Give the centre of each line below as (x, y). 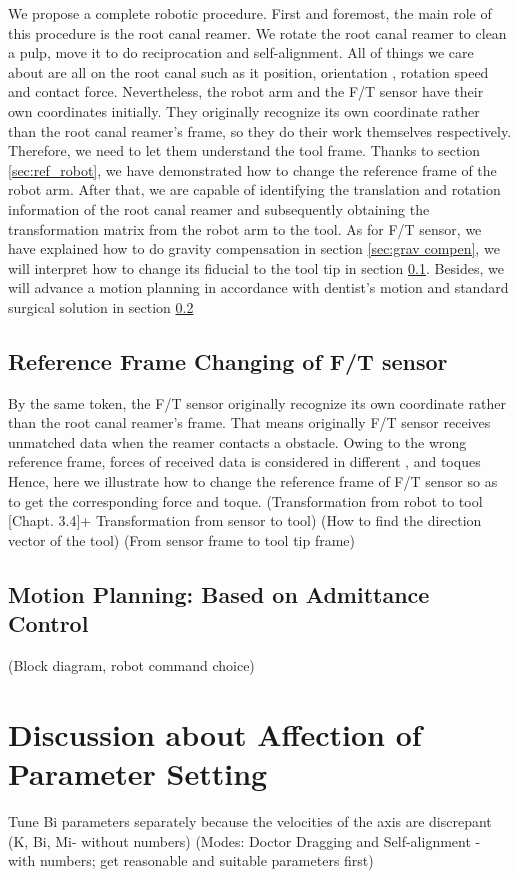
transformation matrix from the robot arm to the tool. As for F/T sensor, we (245, 228)
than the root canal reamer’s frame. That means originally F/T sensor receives (249, 422)
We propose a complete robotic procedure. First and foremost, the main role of (250, 13)
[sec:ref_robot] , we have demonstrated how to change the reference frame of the (252, 169)
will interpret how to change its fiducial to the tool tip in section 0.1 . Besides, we (256, 267)
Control (48, 623)
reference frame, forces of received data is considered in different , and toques (244, 461)
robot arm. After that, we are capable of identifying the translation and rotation (254, 189)
